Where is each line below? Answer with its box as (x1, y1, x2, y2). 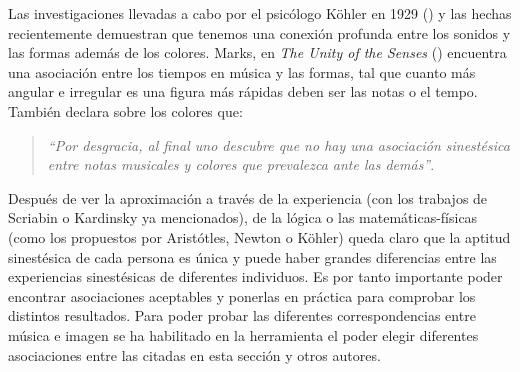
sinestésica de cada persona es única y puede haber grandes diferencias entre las (8, 246, 497, 267)
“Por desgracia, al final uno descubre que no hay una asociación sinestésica (47, 134, 510, 155)
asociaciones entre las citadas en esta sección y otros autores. (8, 344, 381, 365)
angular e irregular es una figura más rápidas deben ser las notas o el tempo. (8, 81, 478, 102)
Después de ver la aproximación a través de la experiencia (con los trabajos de (8, 187, 488, 208)
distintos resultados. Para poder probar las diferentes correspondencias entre (8, 305, 476, 326)
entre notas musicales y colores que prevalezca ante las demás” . (47, 154, 435, 175)
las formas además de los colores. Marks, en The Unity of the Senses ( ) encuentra (8, 42, 507, 63)
